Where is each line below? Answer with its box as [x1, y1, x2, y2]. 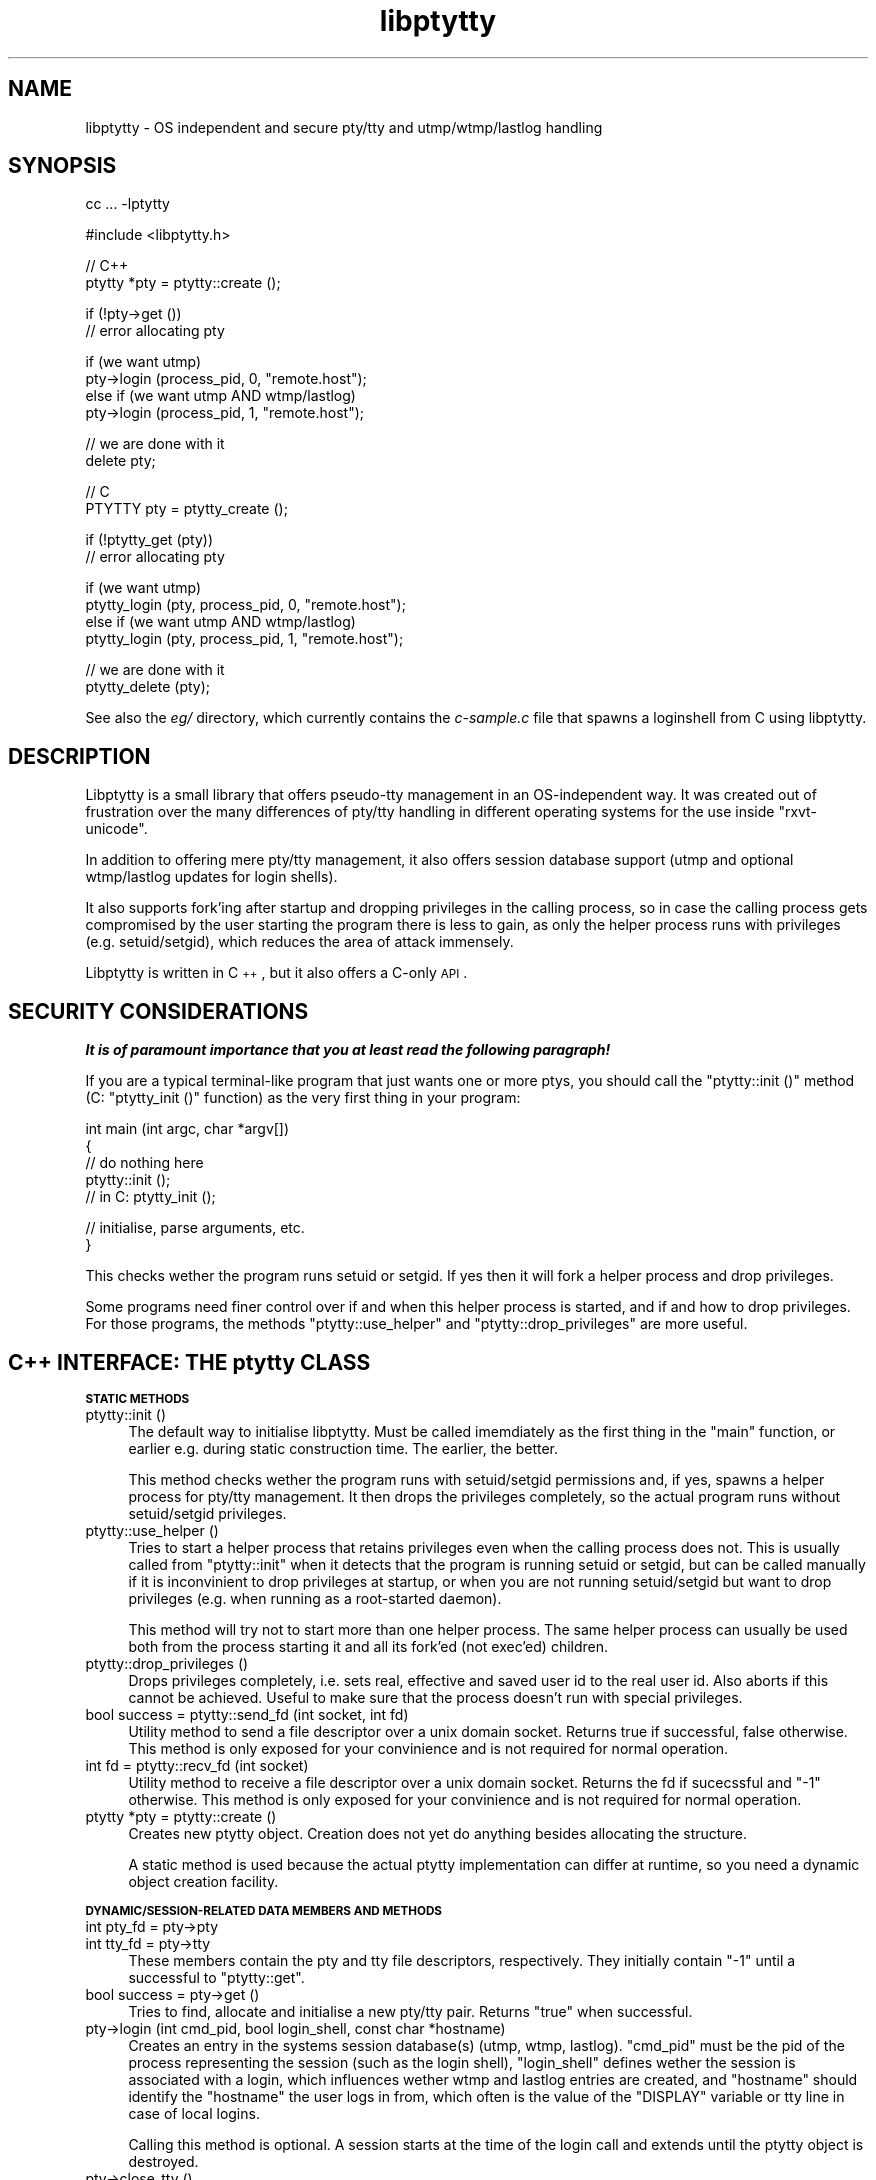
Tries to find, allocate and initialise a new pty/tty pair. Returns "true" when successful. [128, 2002, 693, 2020]
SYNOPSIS [8, 153, 117, 179]
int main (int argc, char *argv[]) [85, 1120, 290, 1138]
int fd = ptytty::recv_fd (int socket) [85, 1756, 309, 1774]
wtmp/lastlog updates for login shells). [85, 868, 338, 886]
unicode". [85, 820, 148, 838]
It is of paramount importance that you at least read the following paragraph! [85, 1041, 611, 1059]
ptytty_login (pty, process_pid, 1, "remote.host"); [85, 630, 404, 648]
